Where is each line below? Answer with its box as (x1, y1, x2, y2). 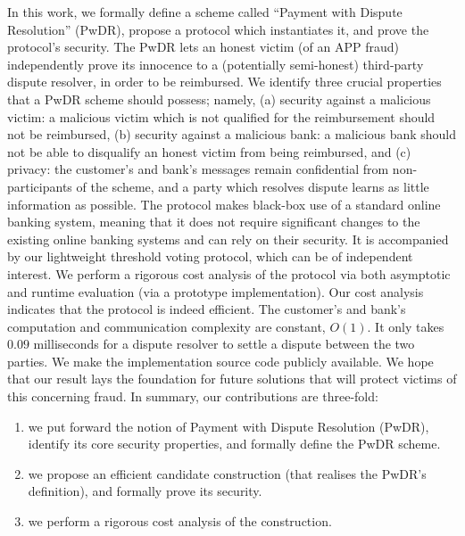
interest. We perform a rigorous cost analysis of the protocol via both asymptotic (7, 264, 451, 283)
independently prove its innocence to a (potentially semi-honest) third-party (7, 54, 424, 73)
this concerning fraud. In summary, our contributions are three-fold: (7, 387, 378, 406)
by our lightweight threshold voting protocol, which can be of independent (7, 247, 413, 266)
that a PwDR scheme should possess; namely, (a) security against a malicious (7, 89, 431, 108)
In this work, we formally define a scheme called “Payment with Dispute (7, 3, 403, 21)
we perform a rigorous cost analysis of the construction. (28, 512, 332, 531)
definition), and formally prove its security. (28, 482, 262, 500)
